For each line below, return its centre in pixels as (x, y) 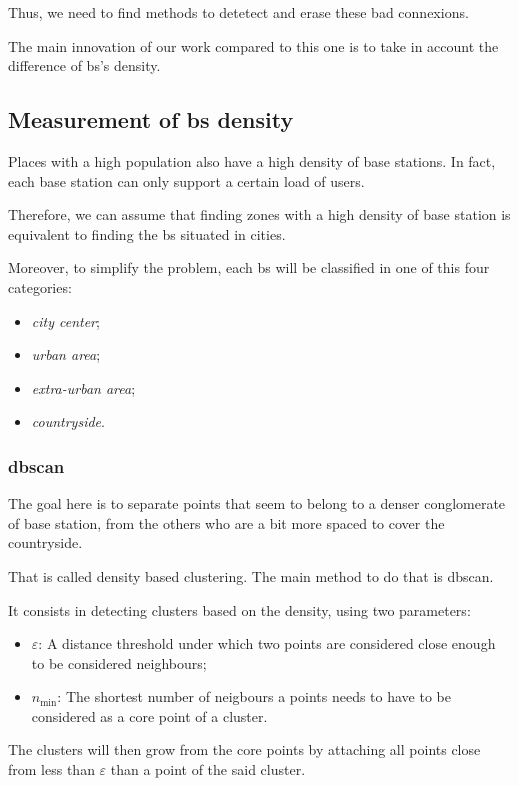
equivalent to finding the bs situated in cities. (147, 233)
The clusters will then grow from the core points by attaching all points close (244, 749)
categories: (40, 286)
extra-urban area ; (83, 387)
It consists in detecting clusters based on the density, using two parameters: (239, 609)
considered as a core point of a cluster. (149, 715)
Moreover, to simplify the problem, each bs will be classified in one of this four (249, 267)
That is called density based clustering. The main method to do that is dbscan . (251, 575)
